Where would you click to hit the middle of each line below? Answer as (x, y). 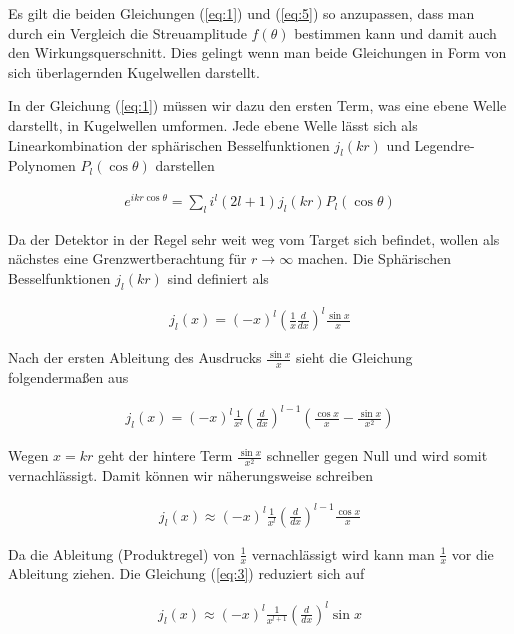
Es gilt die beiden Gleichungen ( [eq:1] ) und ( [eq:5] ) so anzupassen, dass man (241, 13)
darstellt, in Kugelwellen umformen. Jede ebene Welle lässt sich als (213, 124)
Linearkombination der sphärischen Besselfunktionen (169, 144)
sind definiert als (218, 278)
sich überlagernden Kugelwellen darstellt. (134, 71)
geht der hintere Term (165, 455)
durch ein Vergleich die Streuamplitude (127, 32)
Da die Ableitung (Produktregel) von (121, 553)
